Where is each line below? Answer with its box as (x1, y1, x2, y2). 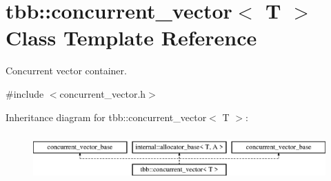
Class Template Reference (6, 23, 257, 52)
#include (6, 86, 44, 100)
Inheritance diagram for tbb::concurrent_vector (6, 109, 207, 124)
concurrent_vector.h (59, 86, 146, 100)
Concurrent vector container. (6, 63, 127, 78)
